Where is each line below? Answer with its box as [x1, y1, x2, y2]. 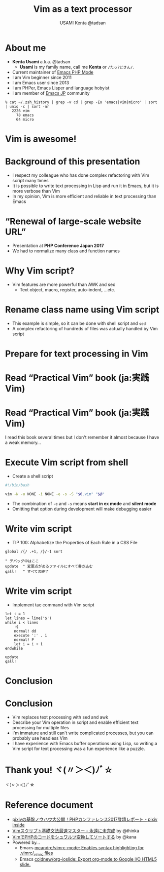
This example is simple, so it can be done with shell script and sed [12, 320, 146, 326]
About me [5, 42, 46, 53]
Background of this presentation [5, 156, 140, 167]
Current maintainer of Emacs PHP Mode [12, 69, 94, 75]
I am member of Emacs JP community [12, 90, 90, 96]
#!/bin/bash [5, 482, 30, 487]
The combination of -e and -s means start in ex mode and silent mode [12, 500, 157, 507]
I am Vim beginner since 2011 [12, 74, 72, 80]
